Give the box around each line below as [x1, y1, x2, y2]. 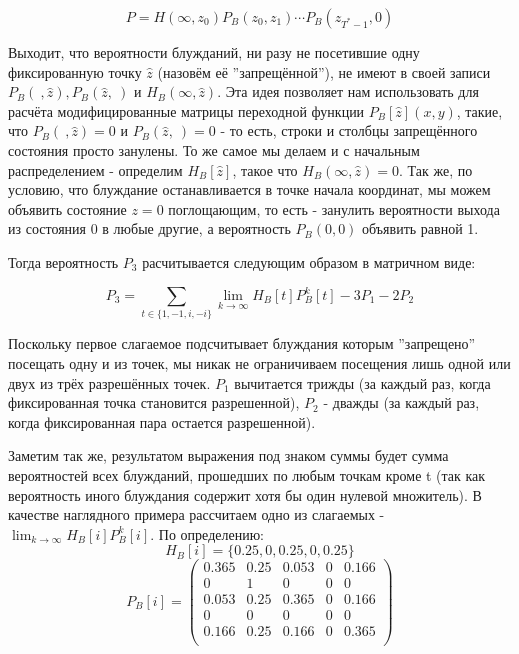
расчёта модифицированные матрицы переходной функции [8, 100, 365, 121]
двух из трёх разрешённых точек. [8, 372, 211, 393]
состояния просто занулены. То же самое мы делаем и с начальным [8, 139, 420, 160]
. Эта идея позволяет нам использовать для [217, 81, 479, 102]
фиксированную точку [8, 61, 142, 82]
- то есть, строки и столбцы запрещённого [220, 120, 478, 141]
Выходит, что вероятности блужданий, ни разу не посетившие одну [8, 42, 420, 62]
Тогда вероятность [8, 251, 119, 272]
